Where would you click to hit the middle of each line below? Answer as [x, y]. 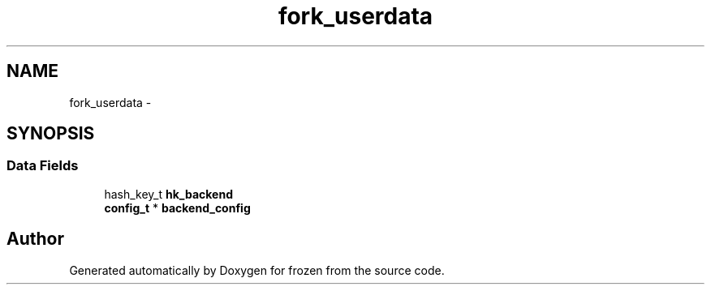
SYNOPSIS [51, 134]
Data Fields [43, 166]
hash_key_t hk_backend [168, 194]
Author [35, 239]
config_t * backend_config [177, 208]
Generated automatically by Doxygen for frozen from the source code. [257, 270]
